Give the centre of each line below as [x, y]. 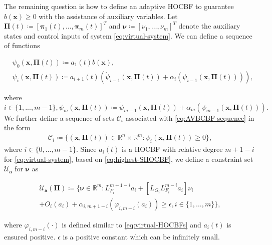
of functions [22, 45]
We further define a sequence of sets [59, 117]
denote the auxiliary [209, 26]
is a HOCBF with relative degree [172, 149]
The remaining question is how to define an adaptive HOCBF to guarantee [119, 6]
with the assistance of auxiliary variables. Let [108, 16]
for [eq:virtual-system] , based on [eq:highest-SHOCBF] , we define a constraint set [129, 159]
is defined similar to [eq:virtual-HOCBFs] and [131, 224]
